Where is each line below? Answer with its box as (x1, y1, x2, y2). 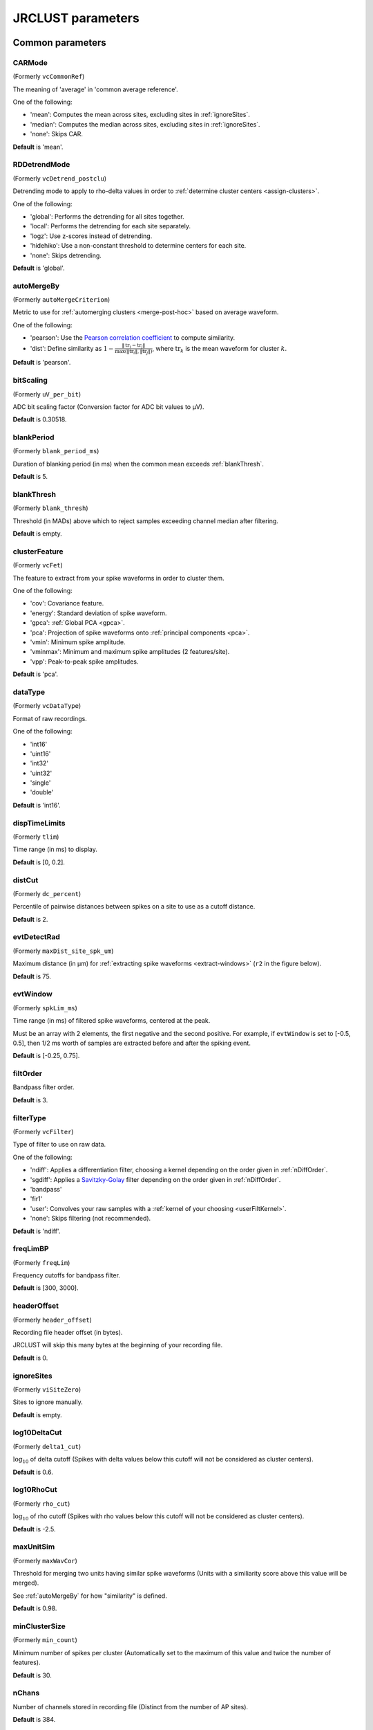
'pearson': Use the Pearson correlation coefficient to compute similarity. (30, 334, 236, 342)
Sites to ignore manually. (12, 1398, 83, 1406)
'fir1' (30, 1194, 43, 1203)
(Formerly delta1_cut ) (12, 1442, 82, 1450)
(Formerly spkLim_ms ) (12, 1003, 77, 1012)
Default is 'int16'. (12, 801, 61, 809)
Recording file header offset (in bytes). (12, 1328, 123, 1336)
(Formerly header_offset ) (12, 1315, 93, 1324)
